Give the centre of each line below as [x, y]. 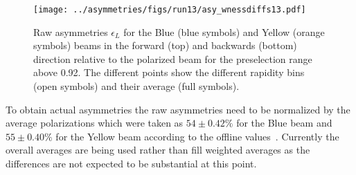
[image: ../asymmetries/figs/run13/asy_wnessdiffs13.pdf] [170, 10]
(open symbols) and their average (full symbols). [136, 86]
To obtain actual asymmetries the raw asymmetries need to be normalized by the [178, 109]
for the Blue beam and [284, 123]
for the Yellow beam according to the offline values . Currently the [197, 136]
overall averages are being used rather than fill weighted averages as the [158, 150]
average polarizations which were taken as [95, 123]
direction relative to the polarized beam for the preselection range [173, 58]
